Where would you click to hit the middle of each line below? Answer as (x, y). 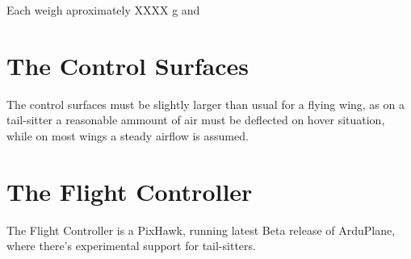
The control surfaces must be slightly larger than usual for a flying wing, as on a (205, 104)
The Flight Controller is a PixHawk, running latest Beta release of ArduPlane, (201, 230)
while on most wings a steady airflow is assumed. (128, 135)
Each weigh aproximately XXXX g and (103, 10)
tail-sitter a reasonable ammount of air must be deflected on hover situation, (196, 120)
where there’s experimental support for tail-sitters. (131, 246)
